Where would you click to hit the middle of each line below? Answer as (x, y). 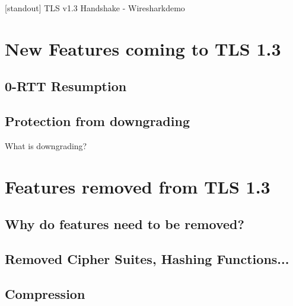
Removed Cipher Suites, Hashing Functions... (147, 259)
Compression (45, 293)
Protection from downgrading (97, 121)
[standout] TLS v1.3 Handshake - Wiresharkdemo (95, 8)
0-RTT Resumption (66, 86)
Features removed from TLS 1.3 (138, 186)
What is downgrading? (46, 145)
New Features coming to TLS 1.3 (143, 48)
